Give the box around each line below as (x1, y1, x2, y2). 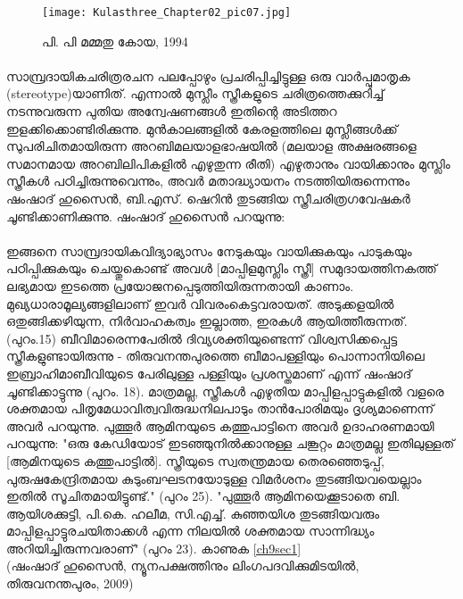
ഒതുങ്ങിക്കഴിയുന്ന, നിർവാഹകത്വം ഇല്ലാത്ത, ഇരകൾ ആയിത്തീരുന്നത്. (6, 312, 408, 330)
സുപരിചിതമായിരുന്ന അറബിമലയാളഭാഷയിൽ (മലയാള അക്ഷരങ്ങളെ (6, 137, 417, 155)
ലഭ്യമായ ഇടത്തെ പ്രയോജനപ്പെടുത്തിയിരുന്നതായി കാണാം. (6, 276, 354, 295)
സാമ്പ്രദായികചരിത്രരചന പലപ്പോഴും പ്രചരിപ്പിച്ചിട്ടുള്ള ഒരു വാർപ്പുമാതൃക (6, 66, 410, 85)
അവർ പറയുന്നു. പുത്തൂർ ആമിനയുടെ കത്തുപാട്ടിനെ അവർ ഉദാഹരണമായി (6, 416, 434, 435)
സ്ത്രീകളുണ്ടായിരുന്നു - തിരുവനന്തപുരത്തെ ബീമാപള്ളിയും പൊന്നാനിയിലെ (6, 346, 425, 365)
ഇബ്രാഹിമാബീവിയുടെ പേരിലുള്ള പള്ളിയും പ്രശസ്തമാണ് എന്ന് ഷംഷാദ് (6, 363, 412, 382)
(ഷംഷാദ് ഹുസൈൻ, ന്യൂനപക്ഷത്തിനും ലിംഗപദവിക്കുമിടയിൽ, (6, 556, 360, 575)
